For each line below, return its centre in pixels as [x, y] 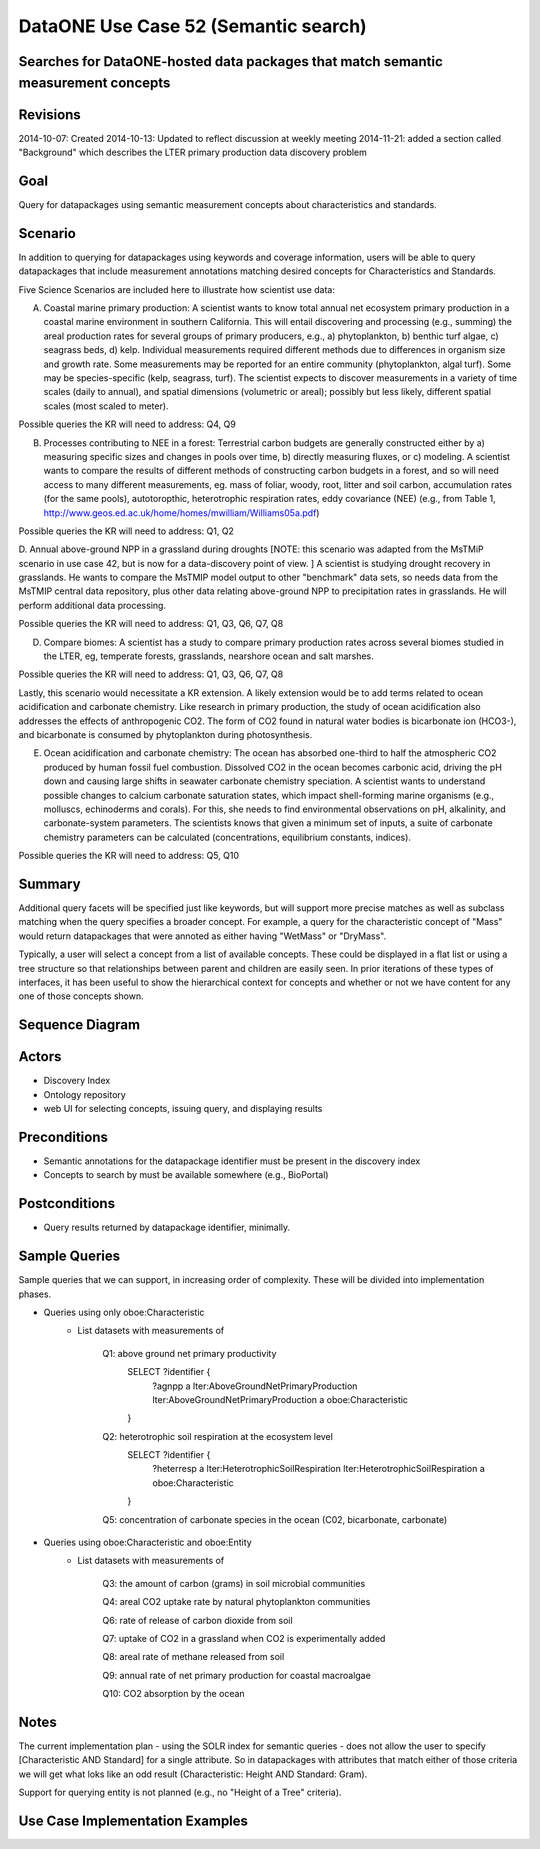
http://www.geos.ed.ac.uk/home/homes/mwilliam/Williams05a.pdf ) [181, 512]
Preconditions [63, 1136]
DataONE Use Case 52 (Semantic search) [192, 26]
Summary [49, 883]
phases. [35, 1294]
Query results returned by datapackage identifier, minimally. [167, 1227]
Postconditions [66, 1203]
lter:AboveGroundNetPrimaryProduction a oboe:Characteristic [280, 1399]
